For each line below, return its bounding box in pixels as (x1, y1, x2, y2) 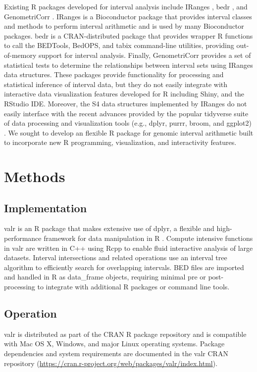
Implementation (4, 200, 87, 215)
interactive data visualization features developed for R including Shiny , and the (4, 89, 245, 99)
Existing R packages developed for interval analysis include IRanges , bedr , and (4, 1, 248, 11)
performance (4, 233, 42, 243)
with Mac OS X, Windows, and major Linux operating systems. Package (4, 338, 225, 349)
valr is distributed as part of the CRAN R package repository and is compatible (4, 328, 247, 339)
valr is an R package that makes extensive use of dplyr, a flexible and (4, 223, 214, 233)
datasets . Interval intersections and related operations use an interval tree (4, 252, 227, 263)
